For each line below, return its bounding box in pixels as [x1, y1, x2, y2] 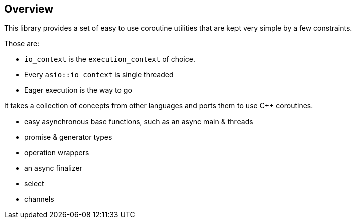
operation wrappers [24, 148, 89, 157]
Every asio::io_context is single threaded [24, 70, 174, 79]
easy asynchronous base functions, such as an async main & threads [24, 117, 253, 126]
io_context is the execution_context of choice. [24, 55, 195, 64]
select [24, 179, 44, 188]
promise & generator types [24, 133, 112, 142]
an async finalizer [24, 164, 82, 173]
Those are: [4, 39, 40, 48]
